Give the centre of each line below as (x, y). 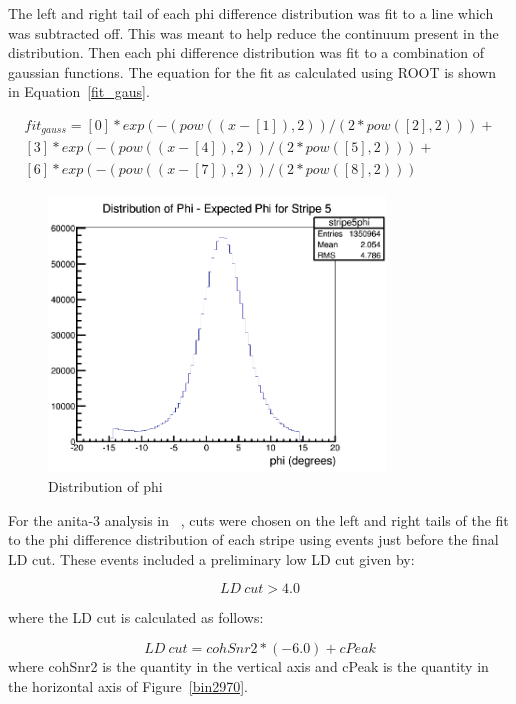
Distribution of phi (105, 486)
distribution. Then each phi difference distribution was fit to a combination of (246, 52)
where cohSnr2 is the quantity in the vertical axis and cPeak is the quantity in (248, 665)
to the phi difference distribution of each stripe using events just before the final (253, 539)
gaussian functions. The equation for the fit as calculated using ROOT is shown (252, 71)
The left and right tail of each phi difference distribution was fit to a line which (251, 13)
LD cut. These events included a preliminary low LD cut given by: (211, 558)
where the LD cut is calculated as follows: (136, 617)
